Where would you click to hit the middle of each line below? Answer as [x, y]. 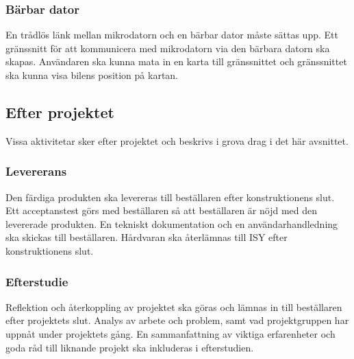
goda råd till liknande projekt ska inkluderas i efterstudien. [130, 347]
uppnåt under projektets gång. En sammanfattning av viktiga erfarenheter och [170, 333]
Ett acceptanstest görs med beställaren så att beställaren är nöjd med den [162, 210]
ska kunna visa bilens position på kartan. [92, 75]
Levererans [36, 171]
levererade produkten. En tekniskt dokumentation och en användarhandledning [172, 223]
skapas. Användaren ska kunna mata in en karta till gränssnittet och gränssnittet [176, 61]
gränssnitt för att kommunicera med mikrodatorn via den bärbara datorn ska [168, 48]
